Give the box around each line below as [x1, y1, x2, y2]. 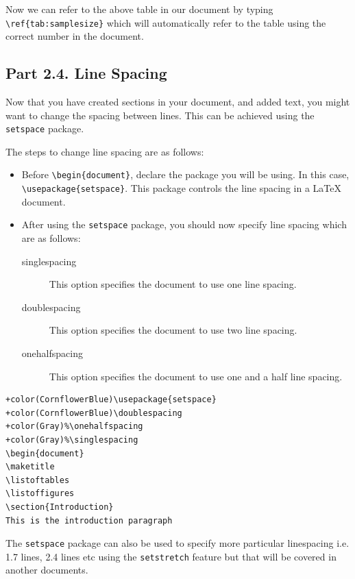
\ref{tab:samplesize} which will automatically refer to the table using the [5, 15, 326, 29]
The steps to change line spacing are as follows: [5, 144, 204, 158]
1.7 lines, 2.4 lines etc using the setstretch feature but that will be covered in [5, 549, 336, 563]
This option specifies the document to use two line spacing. [49, 323, 297, 337]
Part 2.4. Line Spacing [5, 62, 167, 84]
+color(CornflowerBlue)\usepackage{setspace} [5, 395, 217, 405]
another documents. [5, 563, 88, 577]
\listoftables [5, 475, 70, 485]
